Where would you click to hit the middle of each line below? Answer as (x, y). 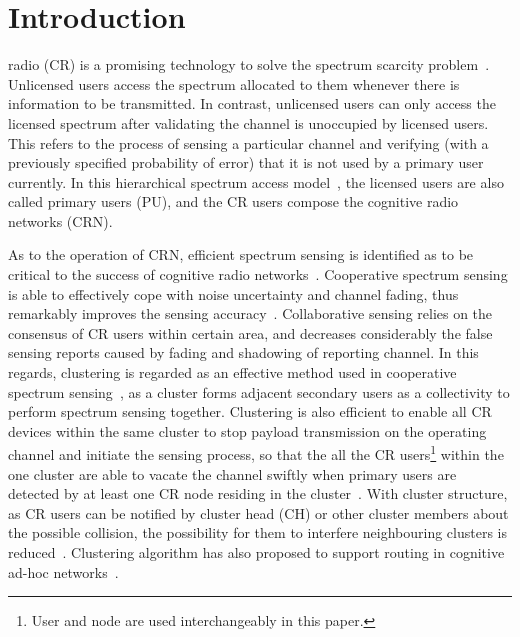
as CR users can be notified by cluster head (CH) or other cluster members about (258, 512)
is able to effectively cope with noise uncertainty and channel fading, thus (233, 293)
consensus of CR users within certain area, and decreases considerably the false (250, 332)
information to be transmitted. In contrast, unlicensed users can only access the (252, 103)
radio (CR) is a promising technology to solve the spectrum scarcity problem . (249, 64)
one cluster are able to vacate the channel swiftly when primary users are (232, 473)
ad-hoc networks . (63, 571)
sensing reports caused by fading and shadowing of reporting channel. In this (243, 352)
